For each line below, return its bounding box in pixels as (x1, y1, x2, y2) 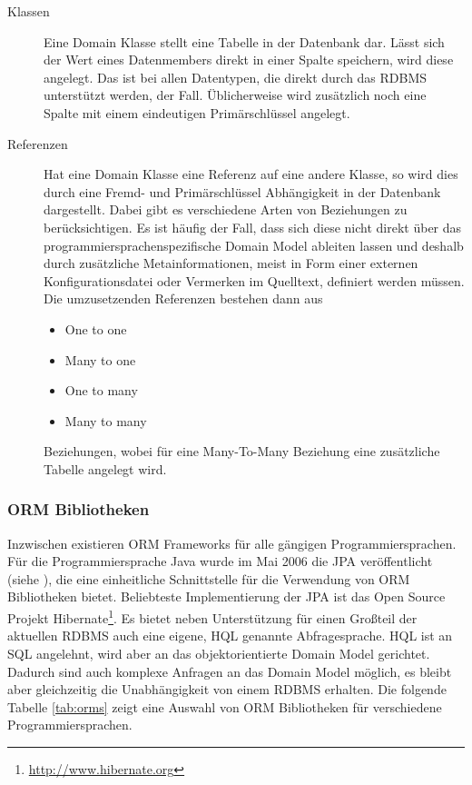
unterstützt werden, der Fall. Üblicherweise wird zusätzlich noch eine (44, 85, 427, 104)
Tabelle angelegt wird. (44, 459, 167, 478)
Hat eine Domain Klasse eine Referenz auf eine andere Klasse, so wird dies (44, 164, 458, 184)
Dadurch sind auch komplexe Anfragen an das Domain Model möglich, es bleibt (7, 661, 452, 681)
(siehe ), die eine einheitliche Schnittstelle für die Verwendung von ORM (7, 569, 410, 588)
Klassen (7, 2, 50, 20)
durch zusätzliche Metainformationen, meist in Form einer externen (44, 253, 418, 273)
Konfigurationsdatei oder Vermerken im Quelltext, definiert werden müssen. (44, 271, 465, 290)
